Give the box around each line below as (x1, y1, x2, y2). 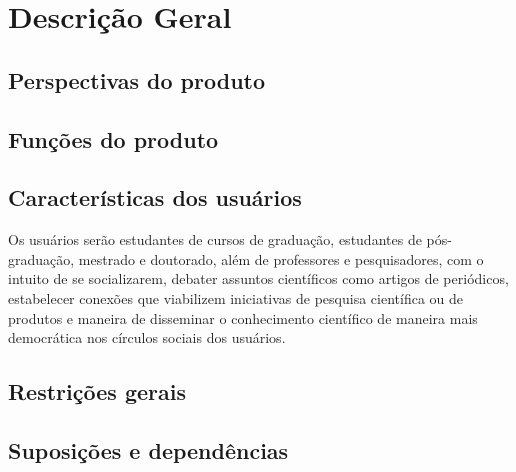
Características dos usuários (8, 182, 302, 213)
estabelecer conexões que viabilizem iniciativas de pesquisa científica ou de (8, 287, 463, 308)
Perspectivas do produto (8, 64, 266, 95)
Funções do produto (8, 123, 219, 154)
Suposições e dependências (8, 434, 289, 465)
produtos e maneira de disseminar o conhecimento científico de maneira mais (8, 307, 478, 328)
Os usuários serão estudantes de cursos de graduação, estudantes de (8, 229, 422, 250)
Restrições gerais (8, 376, 186, 407)
